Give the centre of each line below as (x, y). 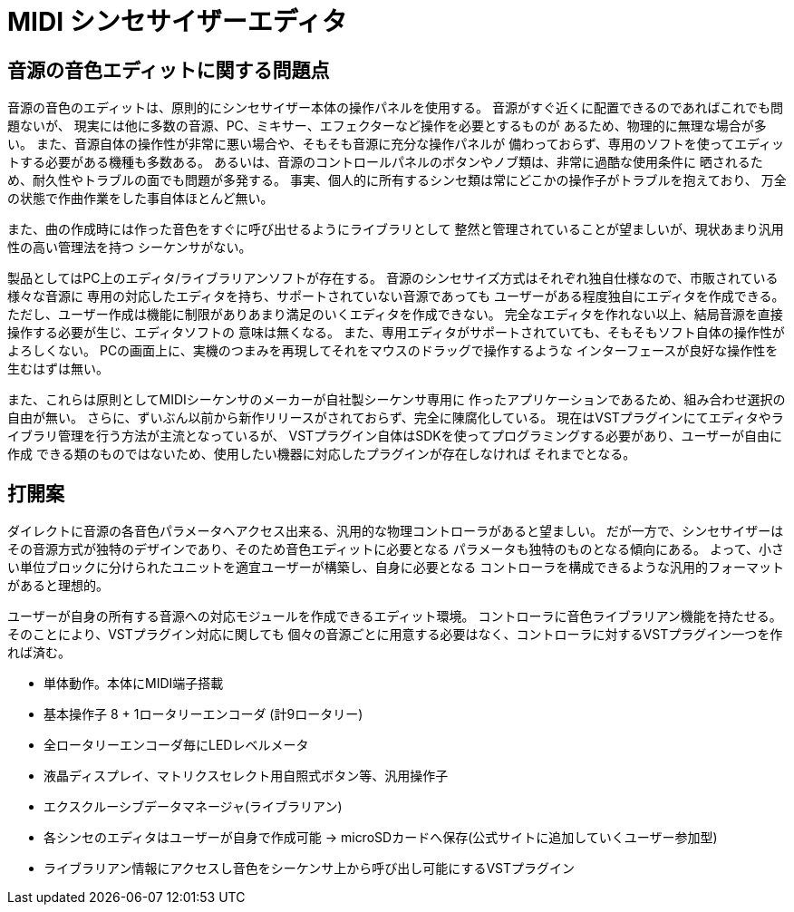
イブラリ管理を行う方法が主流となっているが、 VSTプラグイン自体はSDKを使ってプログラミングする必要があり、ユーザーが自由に (395, 436)
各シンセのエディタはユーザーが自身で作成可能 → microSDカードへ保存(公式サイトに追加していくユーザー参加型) (381, 838)
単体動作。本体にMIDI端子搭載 (134, 684)
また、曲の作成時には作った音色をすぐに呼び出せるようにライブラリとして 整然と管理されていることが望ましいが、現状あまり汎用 (396, 229)
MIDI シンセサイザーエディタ (177, 22)
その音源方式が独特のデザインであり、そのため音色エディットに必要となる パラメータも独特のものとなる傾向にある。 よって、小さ (396, 549)
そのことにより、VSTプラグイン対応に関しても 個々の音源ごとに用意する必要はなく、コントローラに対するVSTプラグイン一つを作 (395, 635)
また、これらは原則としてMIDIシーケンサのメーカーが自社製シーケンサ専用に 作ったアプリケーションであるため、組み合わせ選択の (397, 400)
